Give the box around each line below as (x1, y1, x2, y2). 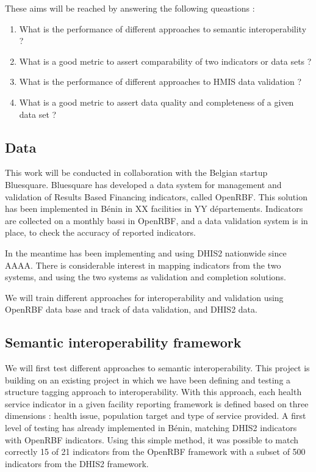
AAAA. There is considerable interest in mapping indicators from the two (5, 258, 281, 271)
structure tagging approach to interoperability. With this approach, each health (5, 385, 302, 398)
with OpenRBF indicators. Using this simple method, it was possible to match (5, 433, 299, 446)
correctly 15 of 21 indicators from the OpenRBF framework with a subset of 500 (5, 445, 306, 458)
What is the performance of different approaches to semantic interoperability (19, 22, 307, 35)
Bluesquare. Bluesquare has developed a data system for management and (5, 178, 282, 191)
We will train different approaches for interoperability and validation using (5, 291, 284, 303)
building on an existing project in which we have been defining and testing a (5, 373, 291, 386)
